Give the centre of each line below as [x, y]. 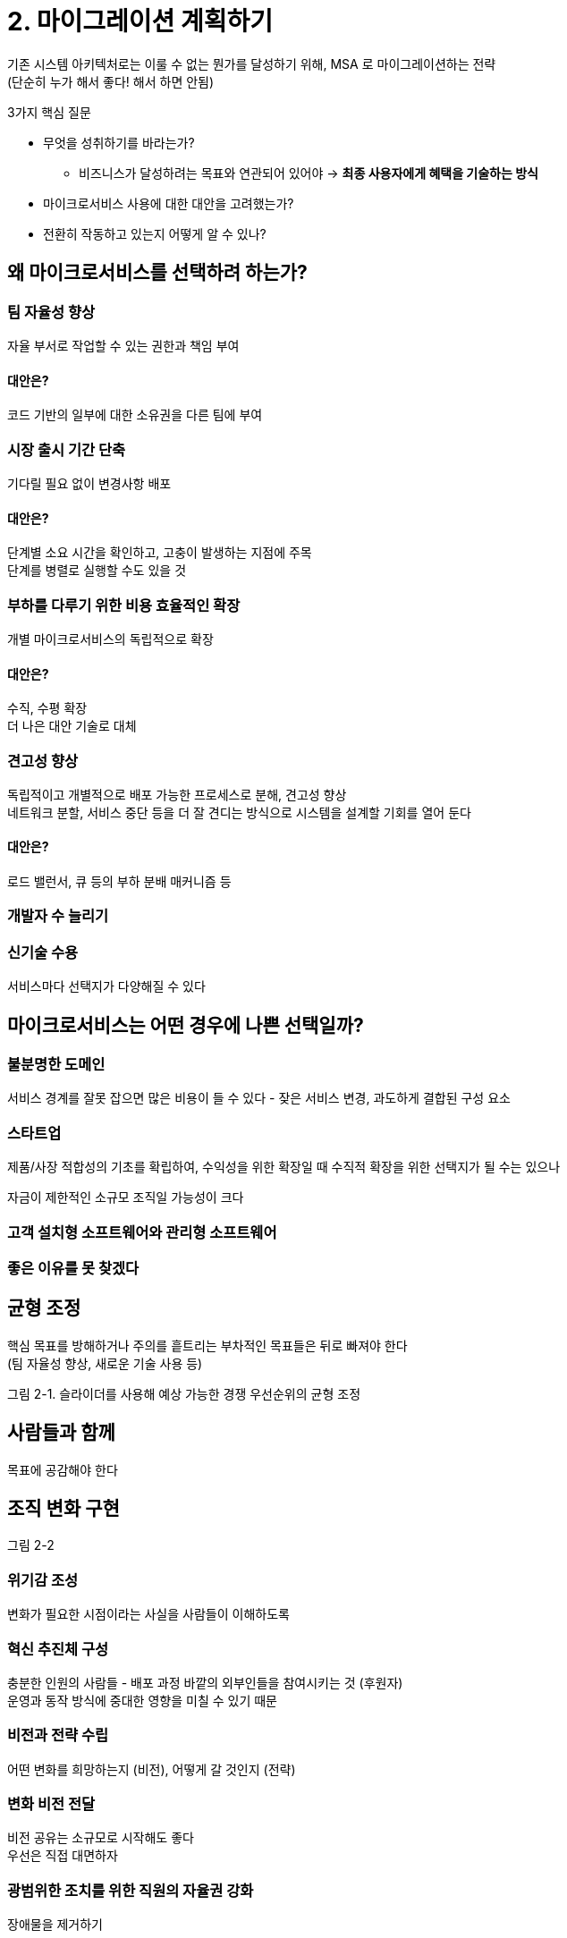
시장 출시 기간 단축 [67, 449]
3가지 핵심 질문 [49, 112]
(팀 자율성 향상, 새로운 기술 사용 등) [105, 1363]
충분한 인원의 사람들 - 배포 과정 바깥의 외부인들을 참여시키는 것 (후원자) [205, 1682]
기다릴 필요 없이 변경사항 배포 [89, 483]
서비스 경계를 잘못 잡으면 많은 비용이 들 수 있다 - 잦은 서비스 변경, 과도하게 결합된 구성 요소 [259, 1098]
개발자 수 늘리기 [58, 916]
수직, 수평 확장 [47, 708]
